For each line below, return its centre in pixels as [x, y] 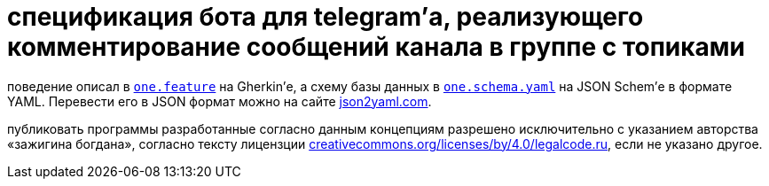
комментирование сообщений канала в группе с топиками [377, 47]
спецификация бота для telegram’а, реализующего [326, 17]
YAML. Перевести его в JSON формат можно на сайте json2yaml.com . [220, 101]
